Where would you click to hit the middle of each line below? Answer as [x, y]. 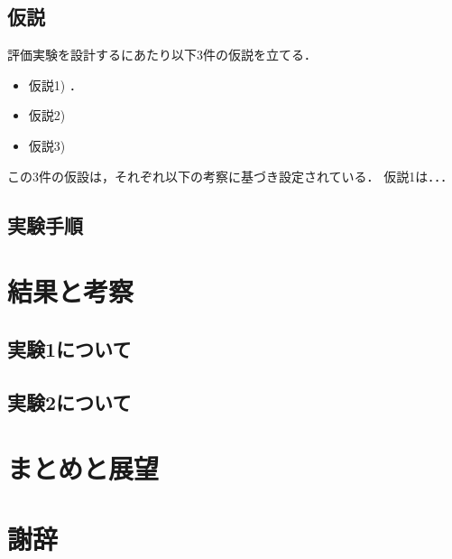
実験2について [69, 401]
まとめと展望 [83, 468]
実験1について [69, 348]
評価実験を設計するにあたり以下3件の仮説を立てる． [162, 55]
